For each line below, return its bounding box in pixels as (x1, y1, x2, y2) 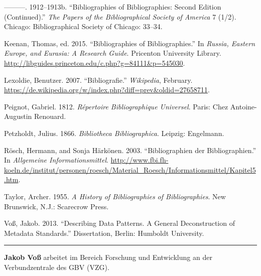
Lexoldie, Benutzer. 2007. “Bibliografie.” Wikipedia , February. (4, 74, 193, 85)
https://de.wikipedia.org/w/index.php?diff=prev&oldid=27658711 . (4, 84, 210, 95)
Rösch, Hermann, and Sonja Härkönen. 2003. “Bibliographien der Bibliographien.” (4, 145, 256, 155)
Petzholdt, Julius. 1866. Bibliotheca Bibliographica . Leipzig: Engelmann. (4, 127, 224, 138)
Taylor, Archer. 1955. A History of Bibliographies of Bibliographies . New (4, 191, 226, 201)
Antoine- (230, 101, 257, 111)
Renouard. (34, 111, 66, 121)
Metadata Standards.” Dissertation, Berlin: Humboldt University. (4, 227, 204, 238)
